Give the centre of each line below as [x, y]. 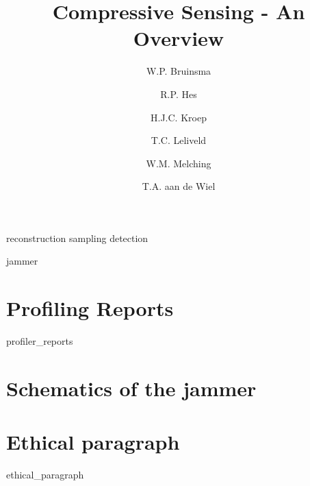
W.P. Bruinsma [179, 71]
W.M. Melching [179, 163]
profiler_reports [40, 341]
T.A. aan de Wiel [179, 186]
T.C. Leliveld [179, 140]
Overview [179, 38]
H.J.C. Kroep [179, 117]
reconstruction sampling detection [77, 238]
